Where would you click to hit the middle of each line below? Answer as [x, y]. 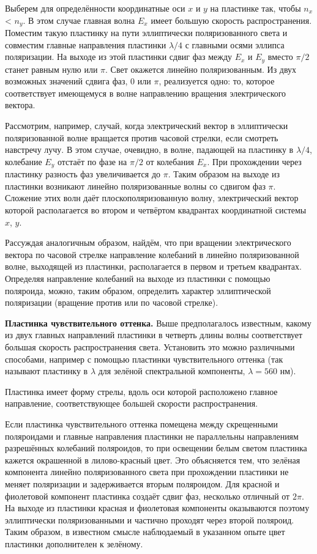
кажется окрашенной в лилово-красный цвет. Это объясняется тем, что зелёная [153, 460]
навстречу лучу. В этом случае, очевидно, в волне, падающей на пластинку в [149, 150]
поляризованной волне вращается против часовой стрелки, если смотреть [142, 137]
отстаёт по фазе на [92, 161]
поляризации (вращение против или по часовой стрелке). [112, 302]
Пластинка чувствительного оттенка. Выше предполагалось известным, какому [158, 323]
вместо [280, 57]
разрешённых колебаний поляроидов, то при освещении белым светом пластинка [156, 448]
